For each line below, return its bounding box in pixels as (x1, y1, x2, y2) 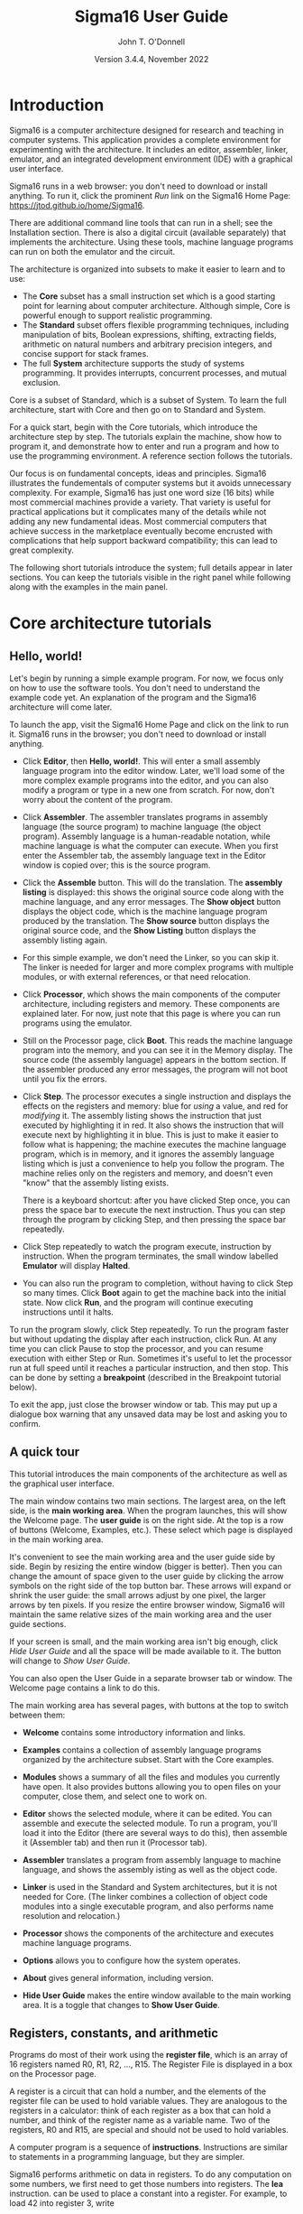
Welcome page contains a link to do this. (9, 1682, 161, 1693)
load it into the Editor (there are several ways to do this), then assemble (22, 1827, 288, 1838)
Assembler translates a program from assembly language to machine (22, 1854, 281, 1865)
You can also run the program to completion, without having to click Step (22, 1278, 294, 1288)
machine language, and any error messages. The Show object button (22, 896, 281, 907)
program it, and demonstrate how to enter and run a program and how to (9, 441, 280, 451)
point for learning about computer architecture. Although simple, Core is (22, 300, 291, 311)
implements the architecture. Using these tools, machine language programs (9, 237, 294, 247)
